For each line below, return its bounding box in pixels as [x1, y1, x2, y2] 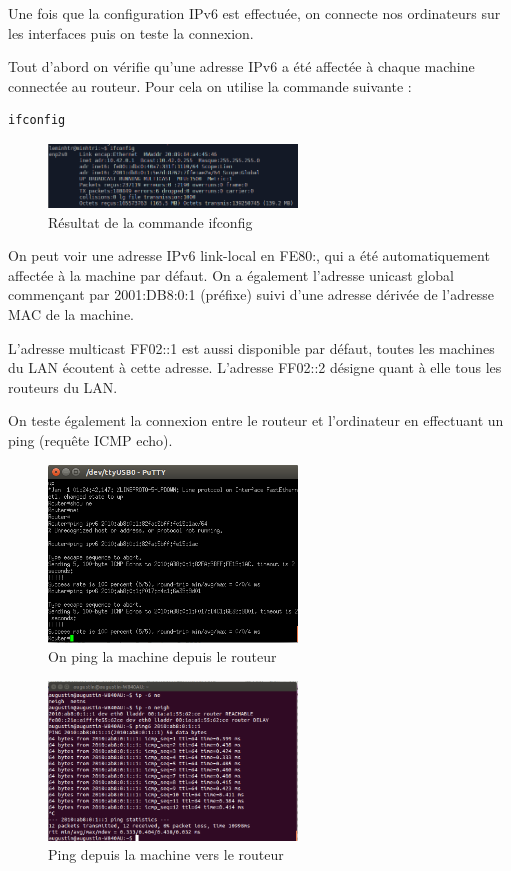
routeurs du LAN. [8, 376, 118, 397]
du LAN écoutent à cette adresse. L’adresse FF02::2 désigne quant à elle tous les [8, 357, 502, 378]
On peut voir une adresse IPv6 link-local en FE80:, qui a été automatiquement [8, 245, 490, 266]
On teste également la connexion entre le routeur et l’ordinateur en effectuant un [8, 410, 504, 431]
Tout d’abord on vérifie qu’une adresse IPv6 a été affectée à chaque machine [8, 56, 475, 77]
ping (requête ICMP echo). [8, 430, 173, 451]
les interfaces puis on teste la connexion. [8, 22, 254, 43]
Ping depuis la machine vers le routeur [48, 844, 284, 865]
